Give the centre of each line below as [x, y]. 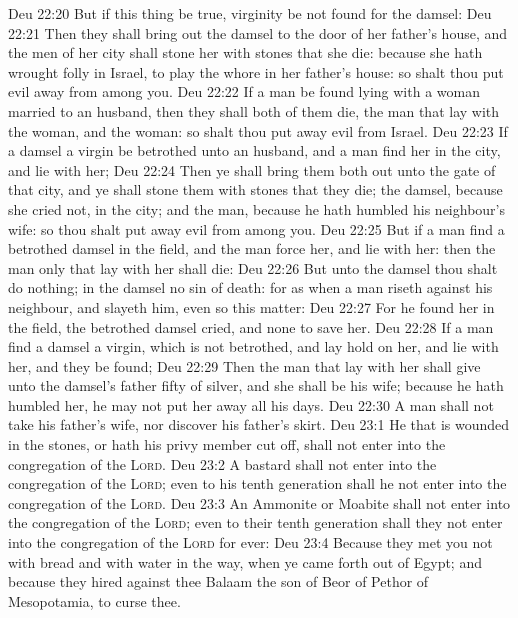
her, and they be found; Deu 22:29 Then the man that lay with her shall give [244, 365]
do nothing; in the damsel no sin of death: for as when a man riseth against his [250, 287]
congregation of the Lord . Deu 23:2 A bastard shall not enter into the [222, 463]
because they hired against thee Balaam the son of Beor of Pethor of [218, 581]
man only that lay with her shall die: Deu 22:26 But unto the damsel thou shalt [253, 267]
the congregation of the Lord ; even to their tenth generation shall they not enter [255, 522]
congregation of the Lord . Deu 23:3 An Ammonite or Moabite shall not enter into [259, 502]
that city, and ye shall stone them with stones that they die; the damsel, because [255, 189]
